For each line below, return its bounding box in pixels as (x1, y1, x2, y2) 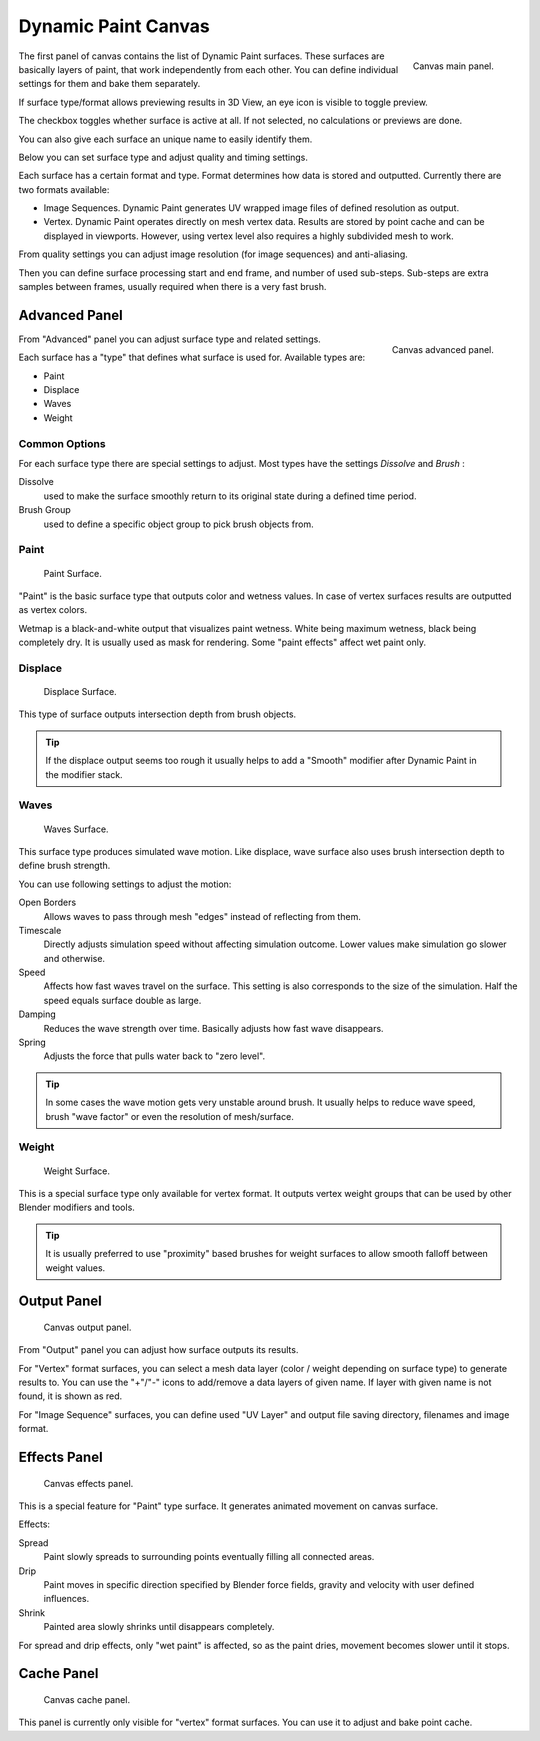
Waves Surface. (43, 823, 109, 835)
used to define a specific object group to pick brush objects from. (43, 518, 314, 530)
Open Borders (18, 896, 77, 909)
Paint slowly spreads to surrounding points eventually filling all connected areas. (43, 1551, 375, 1563)
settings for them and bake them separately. (18, 78, 201, 90)
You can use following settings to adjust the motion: (18, 878, 232, 890)
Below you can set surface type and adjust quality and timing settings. (18, 151, 309, 163)
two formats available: (18, 183, 110, 195)
